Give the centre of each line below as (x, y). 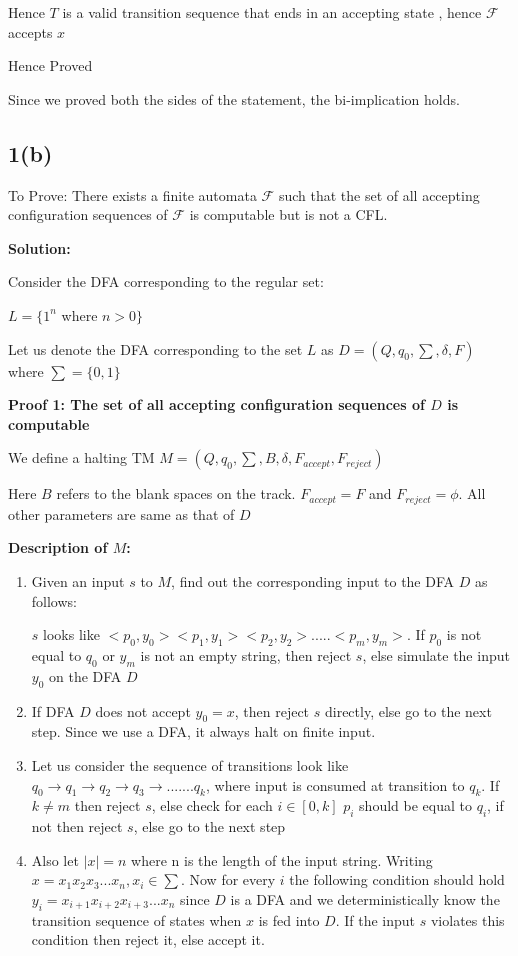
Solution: (39, 247)
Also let (55, 859)
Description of (58, 547)
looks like (71, 634)
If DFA (53, 710)
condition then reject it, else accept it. (148, 939)
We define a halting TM (81, 457)
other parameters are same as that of (121, 513)
